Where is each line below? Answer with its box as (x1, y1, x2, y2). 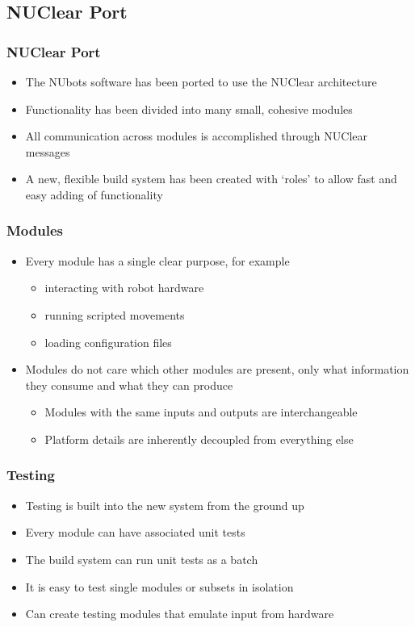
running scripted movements (44, 306, 185, 323)
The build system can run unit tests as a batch (25, 550, 258, 567)
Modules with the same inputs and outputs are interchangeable (44, 403, 358, 420)
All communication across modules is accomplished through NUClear (25, 127, 368, 144)
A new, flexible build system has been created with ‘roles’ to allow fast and (25, 170, 397, 187)
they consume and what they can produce (25, 376, 233, 393)
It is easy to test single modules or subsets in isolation (25, 578, 294, 595)
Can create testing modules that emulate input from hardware (25, 605, 334, 622)
